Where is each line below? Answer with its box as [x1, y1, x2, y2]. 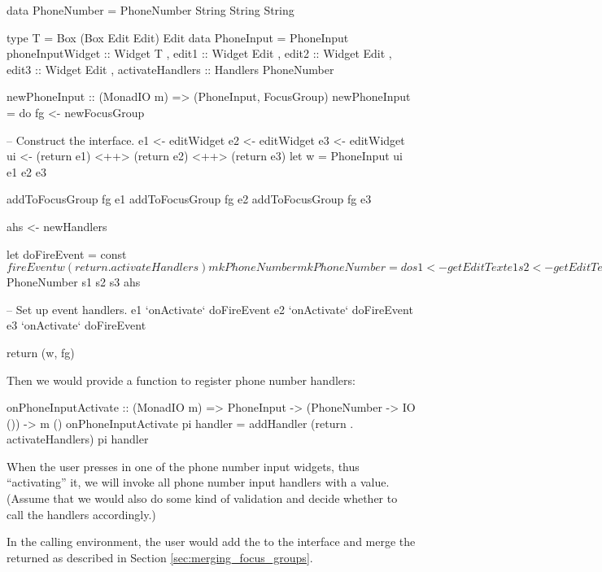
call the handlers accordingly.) [7, 505, 156, 522]
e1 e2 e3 [7, 163, 46, 180]
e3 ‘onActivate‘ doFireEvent [7, 317, 146, 334]
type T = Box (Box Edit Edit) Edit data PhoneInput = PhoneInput [7, 28, 349, 46]
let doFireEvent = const [7, 245, 127, 262]
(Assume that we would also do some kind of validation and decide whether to [7, 490, 398, 507]
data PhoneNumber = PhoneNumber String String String [7, 2, 294, 18]
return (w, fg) [7, 343, 75, 360]
